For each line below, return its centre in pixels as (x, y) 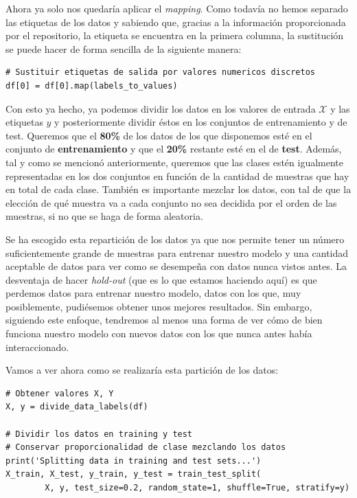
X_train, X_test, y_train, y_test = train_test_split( (134, 474)
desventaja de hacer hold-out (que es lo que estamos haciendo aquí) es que (161, 279)
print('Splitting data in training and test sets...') (134, 461)
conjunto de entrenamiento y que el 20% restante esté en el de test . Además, (174, 149)
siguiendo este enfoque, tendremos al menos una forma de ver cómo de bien (164, 320)
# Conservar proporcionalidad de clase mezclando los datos (146, 448)
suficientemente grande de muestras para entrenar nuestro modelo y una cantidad (177, 252)
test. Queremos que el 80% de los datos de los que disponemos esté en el (159, 135)
